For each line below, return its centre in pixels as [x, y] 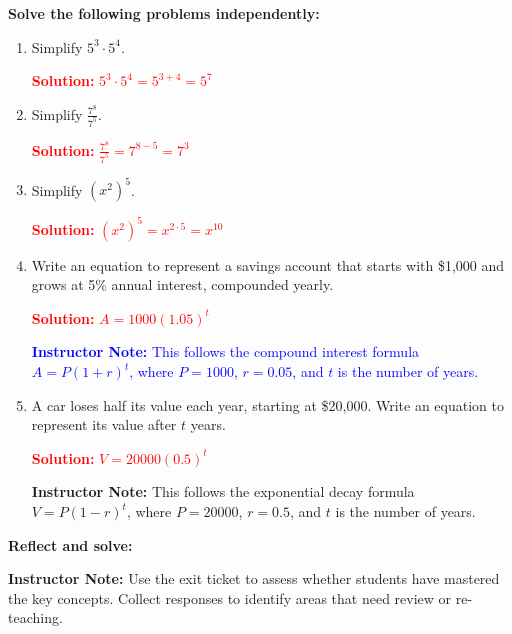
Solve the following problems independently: [164, 13]
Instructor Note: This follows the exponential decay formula [223, 491]
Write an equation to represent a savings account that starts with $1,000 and [268, 264]
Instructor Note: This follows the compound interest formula [225, 351]
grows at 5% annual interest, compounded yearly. [182, 284]
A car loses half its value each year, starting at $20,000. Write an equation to [267, 404]
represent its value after [104, 424]
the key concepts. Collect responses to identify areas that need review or [230, 597]
